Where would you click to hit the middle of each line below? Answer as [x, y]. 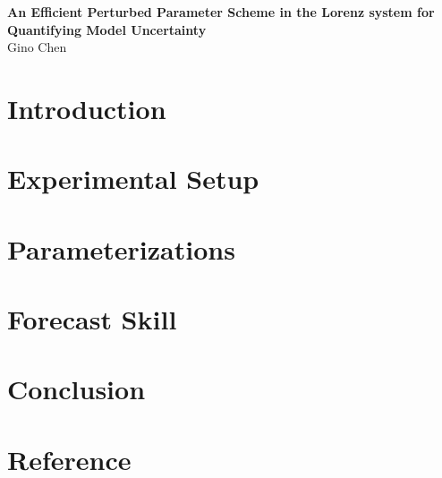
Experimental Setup [133, 179]
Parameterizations [121, 248]
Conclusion [76, 389]
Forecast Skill [92, 319]
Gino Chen [37, 47]
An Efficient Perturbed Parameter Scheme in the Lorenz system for [221, 12]
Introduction [87, 108]
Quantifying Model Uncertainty [107, 29]
